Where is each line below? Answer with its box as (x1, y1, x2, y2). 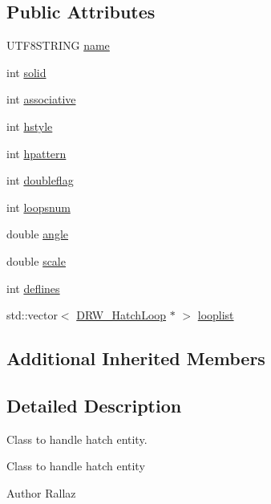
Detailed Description (6, 392, 182, 417)
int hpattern (6, 144, 67, 161)
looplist (197, 307, 234, 323)
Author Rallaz (6, 484, 76, 501)
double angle (6, 226, 69, 242)
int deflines (6, 279, 60, 296)
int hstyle (6, 117, 53, 134)
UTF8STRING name (6, 37, 110, 54)
